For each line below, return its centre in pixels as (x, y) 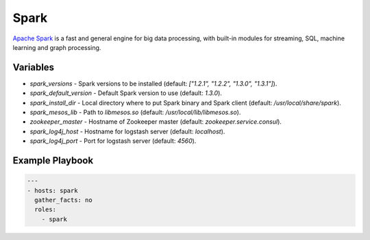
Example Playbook (53, 160)
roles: (46, 210)
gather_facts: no (63, 200)
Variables (34, 67)
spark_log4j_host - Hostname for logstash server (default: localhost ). (127, 131)
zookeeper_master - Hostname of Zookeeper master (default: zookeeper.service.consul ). (156, 122)
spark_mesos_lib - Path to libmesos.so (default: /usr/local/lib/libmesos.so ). (135, 112)
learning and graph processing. (57, 47)
